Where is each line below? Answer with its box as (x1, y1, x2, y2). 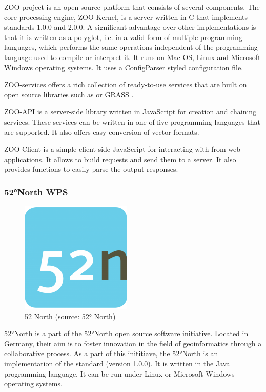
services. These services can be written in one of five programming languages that (4, 116, 260, 127)
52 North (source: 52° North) (25, 310, 116, 321)
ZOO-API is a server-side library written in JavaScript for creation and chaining (4, 106, 257, 117)
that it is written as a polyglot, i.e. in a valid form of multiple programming (4, 31, 242, 42)
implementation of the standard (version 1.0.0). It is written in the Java (4, 358, 230, 369)
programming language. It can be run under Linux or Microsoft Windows (4, 368, 235, 379)
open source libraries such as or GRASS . (4, 89, 134, 100)
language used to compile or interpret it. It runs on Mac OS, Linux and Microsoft (4, 51, 261, 62)
